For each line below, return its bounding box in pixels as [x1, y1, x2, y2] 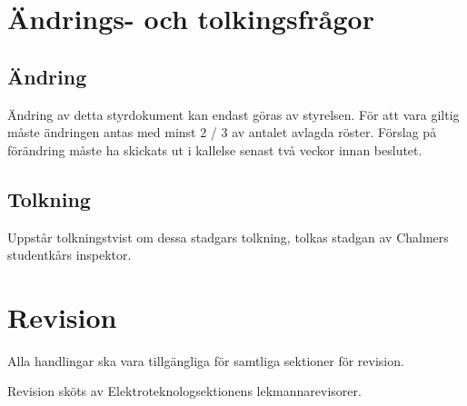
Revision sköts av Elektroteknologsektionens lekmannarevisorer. [7, 381, 362, 401]
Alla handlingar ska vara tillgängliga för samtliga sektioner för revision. [7, 351, 404, 370]
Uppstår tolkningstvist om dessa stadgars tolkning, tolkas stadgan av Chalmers [7, 227, 449, 246]
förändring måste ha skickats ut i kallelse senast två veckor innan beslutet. [7, 140, 422, 159]
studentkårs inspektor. [7, 245, 132, 264]
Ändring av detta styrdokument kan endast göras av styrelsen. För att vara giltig [7, 104, 460, 124]
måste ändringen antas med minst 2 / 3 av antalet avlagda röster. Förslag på [7, 123, 437, 142]
